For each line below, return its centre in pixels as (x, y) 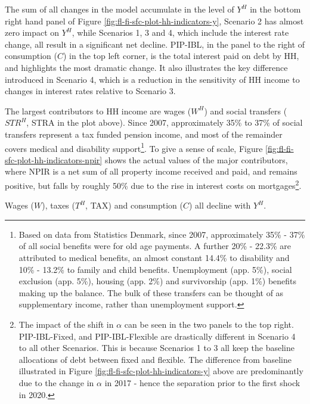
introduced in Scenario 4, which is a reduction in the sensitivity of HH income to (152, 79)
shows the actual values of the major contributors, (196, 159)
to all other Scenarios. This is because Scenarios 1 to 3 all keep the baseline (156, 348)
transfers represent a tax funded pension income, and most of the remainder (144, 134)
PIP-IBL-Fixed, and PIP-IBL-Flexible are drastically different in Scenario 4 (157, 336)
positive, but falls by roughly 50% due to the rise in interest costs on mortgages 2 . (153, 184)
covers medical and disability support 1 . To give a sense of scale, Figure (134, 147)
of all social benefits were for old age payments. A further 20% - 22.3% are (155, 246)
